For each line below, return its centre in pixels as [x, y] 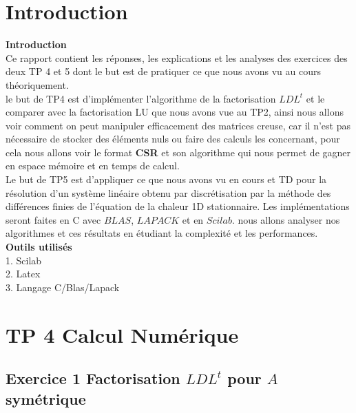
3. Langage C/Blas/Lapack [63, 287]
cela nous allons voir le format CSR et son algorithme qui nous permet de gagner [178, 152]
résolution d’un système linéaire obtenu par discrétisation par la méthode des [168, 192]
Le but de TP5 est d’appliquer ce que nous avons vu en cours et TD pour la [166, 179]
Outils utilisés [39, 247]
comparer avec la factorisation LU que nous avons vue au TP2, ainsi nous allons [175, 112]
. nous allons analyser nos [286, 219]
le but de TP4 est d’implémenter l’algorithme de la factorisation [141, 98]
